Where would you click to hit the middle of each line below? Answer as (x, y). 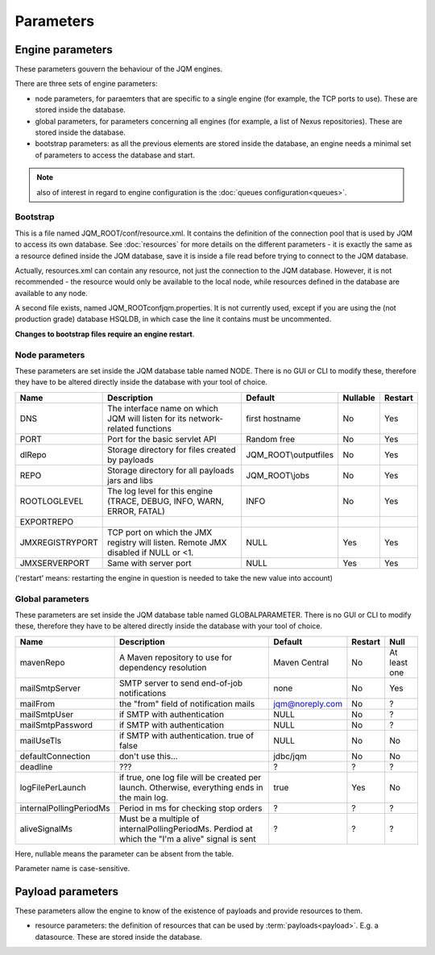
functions (154, 428)
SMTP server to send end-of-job (181, 683)
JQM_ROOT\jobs (278, 475)
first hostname (273, 418)
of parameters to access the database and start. (115, 155)
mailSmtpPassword (56, 724)
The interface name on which (163, 408)
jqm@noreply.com (308, 703)
